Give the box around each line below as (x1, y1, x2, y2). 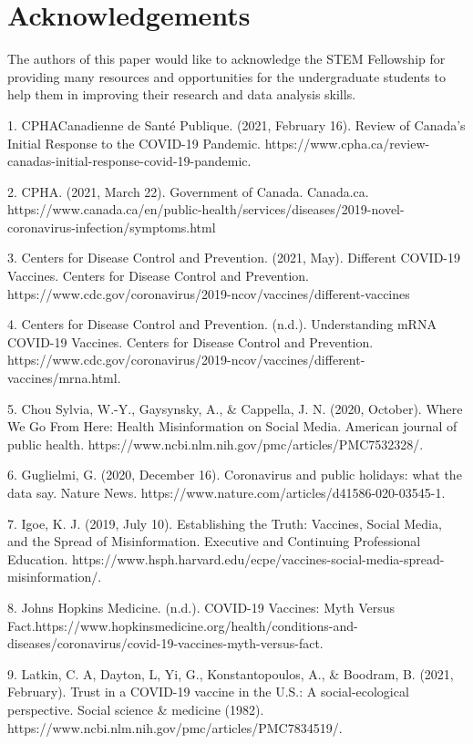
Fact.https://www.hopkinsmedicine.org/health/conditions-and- (7, 615, 358, 635)
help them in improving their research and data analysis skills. (7, 85, 356, 104)
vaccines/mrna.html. (7, 368, 121, 387)
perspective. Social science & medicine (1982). (7, 699, 264, 718)
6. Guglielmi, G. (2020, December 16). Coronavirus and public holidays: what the (7, 465, 462, 484)
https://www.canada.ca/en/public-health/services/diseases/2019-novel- (7, 200, 405, 219)
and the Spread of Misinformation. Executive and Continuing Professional (7, 532, 421, 551)
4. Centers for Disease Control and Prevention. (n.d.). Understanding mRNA (7, 315, 437, 334)
